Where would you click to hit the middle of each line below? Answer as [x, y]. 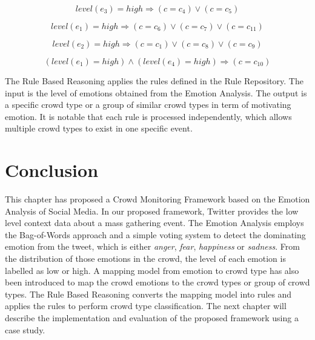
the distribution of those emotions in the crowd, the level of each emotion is [145, 258]
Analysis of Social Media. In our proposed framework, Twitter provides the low [152, 211]
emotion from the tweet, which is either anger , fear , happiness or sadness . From [152, 246]
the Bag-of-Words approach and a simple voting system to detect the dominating [155, 234]
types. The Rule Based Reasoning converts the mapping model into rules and [148, 294]
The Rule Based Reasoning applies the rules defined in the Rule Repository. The [154, 81]
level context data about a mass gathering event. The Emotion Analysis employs [154, 223]
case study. [25, 329]
